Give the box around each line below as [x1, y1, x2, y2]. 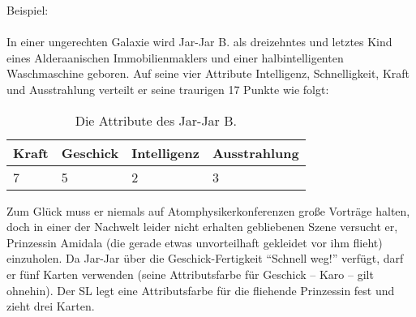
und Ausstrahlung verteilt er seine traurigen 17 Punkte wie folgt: [6, 80, 329, 97]
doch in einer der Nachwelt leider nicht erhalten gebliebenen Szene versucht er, [6, 218, 398, 235]
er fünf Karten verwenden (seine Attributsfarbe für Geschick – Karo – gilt [6, 265, 374, 282]
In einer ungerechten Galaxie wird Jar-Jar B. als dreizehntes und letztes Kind [6, 33, 392, 50]
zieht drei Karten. [6, 298, 95, 315]
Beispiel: [6, 2, 49, 18]
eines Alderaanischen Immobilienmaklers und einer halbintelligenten [6, 49, 344, 66]
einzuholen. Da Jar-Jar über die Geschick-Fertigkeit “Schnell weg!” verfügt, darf [6, 250, 404, 267]
